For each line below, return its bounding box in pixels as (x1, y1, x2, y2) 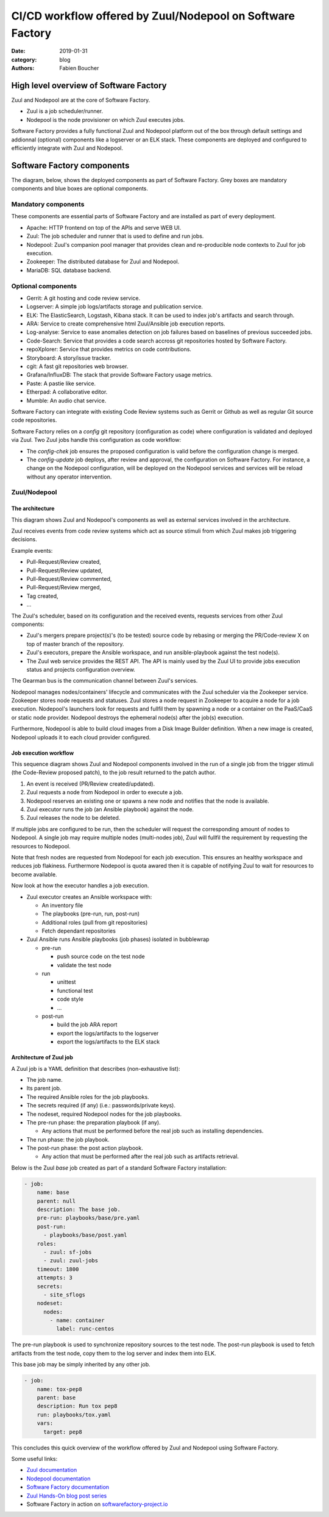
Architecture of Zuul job (11, 1054, 73, 1061)
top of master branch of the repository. (26, 640, 124, 647)
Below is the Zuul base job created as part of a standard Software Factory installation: (11, 1164, 227, 1171)
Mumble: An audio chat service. (26, 397, 107, 404)
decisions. (11, 536, 37, 543)
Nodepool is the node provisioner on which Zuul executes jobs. (26, 116, 185, 123)
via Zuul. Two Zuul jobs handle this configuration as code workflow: (11, 436, 181, 444)
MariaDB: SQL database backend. (26, 266, 111, 274)
